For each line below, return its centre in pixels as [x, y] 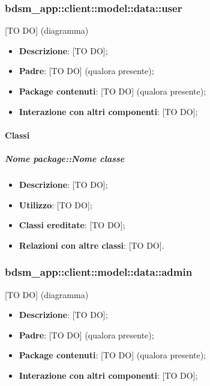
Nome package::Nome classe [65, 158]
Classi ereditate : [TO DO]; [72, 225]
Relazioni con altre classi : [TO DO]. [91, 245]
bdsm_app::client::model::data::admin [99, 272]
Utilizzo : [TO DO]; [55, 204]
